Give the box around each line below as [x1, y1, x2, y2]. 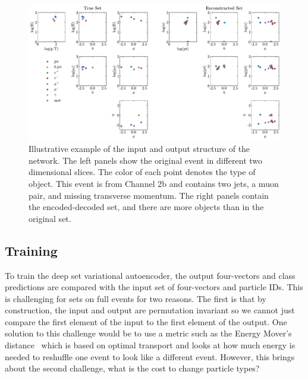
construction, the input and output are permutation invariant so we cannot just [5, 304, 295, 316]
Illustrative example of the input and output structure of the [29, 142, 250, 155]
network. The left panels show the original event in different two [29, 154, 263, 166]
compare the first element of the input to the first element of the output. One [5, 315, 287, 328]
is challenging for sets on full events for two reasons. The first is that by [5, 292, 266, 304]
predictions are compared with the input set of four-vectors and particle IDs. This [5, 281, 303, 293]
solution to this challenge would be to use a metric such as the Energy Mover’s [5, 327, 292, 339]
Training [5, 241, 58, 259]
